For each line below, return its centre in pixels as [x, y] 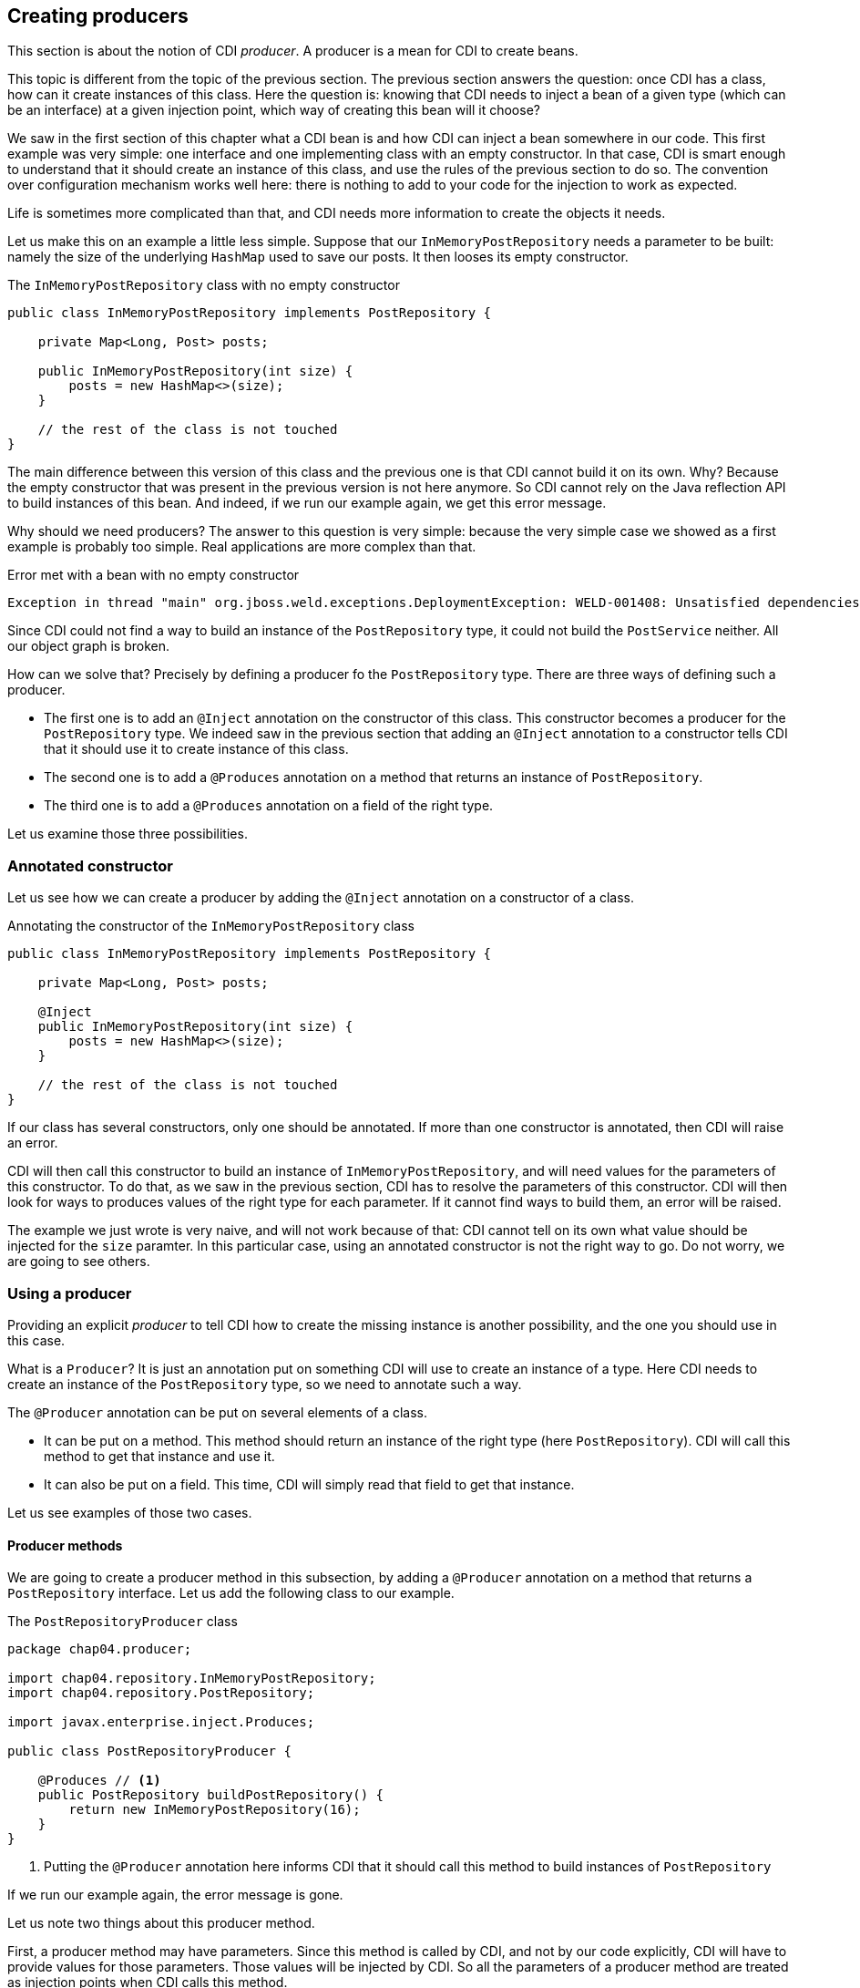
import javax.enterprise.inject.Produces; [161, 1722]
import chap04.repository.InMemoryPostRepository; [192, 1679]
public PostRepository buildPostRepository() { [211, 1795]
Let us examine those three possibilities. [128, 834]
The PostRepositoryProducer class [123, 1622]
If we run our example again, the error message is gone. [175, 1895]
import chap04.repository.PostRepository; [161, 1693]
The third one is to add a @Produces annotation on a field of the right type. [269, 806]
